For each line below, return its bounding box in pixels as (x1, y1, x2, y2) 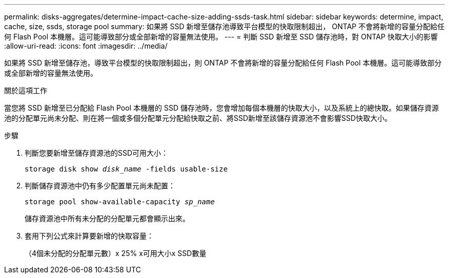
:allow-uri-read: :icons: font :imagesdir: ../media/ (4, 41, 168, 50)
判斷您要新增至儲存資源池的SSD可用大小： (25, 148, 169, 157)
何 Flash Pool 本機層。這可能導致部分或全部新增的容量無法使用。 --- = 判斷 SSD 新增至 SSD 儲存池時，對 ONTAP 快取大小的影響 (4, 32, 438, 41)
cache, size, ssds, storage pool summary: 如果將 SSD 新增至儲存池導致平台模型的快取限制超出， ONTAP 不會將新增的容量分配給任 (4, 22, 445, 31)
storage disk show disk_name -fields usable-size (25, 165, 228, 173)
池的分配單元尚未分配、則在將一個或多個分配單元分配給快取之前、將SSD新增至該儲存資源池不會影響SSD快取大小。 (4, 114, 392, 122)
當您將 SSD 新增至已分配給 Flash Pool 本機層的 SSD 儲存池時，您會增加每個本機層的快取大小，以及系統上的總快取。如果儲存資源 (4, 103, 439, 112)
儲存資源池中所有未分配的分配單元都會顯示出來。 (25, 214, 190, 223)
